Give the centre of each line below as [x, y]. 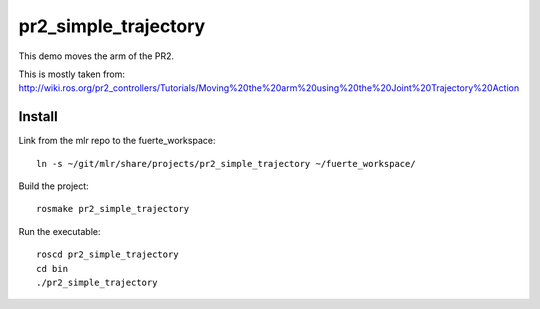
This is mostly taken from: [71, 74]
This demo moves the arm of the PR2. [96, 56]
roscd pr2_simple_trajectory [107, 254]
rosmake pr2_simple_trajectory [113, 209]
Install [38, 116]
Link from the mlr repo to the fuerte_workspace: [117, 141]
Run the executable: [59, 231]
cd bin [52, 268]
